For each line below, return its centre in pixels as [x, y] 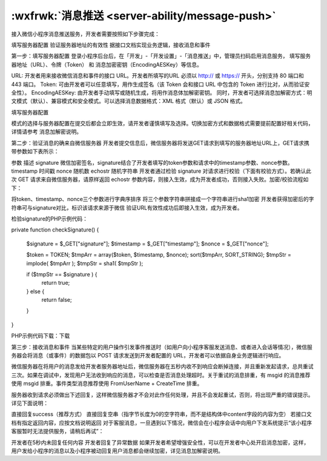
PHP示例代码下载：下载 [41, 336]
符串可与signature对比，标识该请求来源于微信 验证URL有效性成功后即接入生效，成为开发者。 [127, 207]
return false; [57, 300]
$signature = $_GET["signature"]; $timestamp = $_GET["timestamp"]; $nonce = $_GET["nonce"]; [147, 244]
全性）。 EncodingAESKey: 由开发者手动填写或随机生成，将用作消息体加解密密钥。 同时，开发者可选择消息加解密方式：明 [162, 92]
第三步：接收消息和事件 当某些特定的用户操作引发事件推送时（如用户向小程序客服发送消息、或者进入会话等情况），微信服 [162, 347]
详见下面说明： [30, 403]
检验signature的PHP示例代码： [49, 219]
